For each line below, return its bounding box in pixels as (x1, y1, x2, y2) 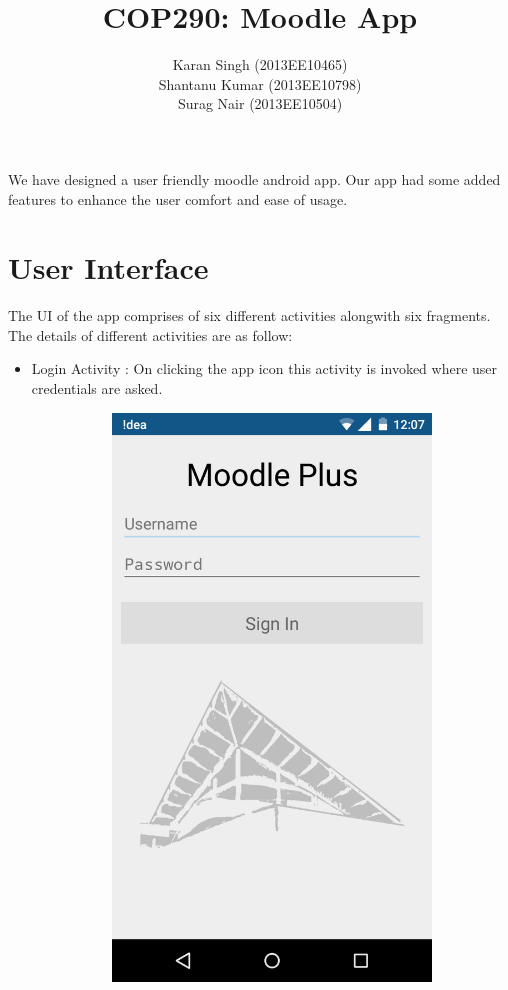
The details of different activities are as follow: (8, 324, 293, 345)
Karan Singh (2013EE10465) (172, 54, 348, 75)
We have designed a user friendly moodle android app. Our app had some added (8, 168, 501, 189)
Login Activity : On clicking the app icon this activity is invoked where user (31, 358, 498, 379)
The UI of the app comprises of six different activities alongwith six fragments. (8, 305, 491, 326)
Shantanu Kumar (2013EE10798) (158, 73, 362, 94)
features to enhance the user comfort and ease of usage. (8, 188, 348, 209)
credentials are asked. (31, 378, 163, 398)
